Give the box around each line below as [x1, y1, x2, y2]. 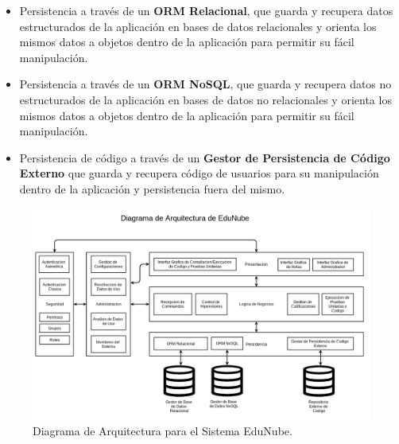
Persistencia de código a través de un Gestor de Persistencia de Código [19, 149, 390, 166]
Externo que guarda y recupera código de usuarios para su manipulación [19, 165, 379, 181]
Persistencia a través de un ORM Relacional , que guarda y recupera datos [19, 2, 393, 18]
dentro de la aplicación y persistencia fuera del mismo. [19, 180, 285, 197]
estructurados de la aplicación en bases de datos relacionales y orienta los [19, 18, 377, 34]
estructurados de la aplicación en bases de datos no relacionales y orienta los [19, 91, 392, 107]
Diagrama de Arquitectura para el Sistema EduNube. [33, 422, 292, 438]
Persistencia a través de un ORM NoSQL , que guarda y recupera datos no [19, 76, 392, 92]
